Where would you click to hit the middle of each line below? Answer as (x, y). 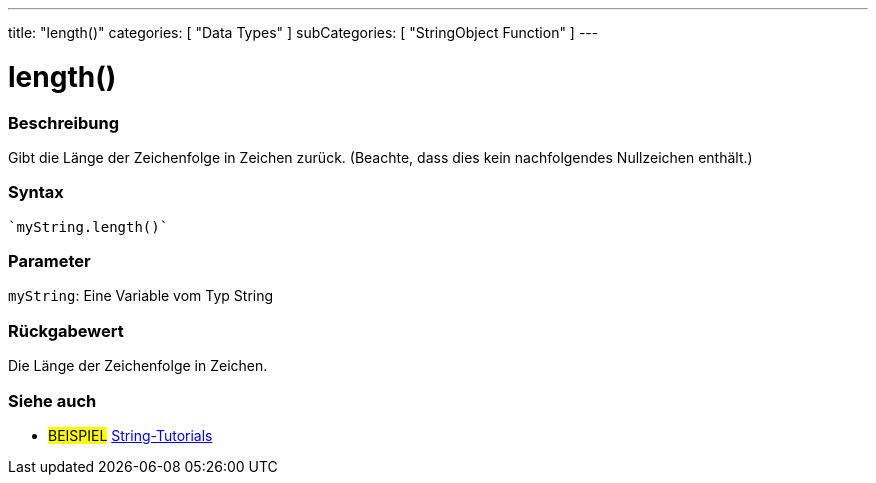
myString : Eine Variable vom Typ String (141, 296)
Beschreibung (64, 122)
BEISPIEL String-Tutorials (130, 435)
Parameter (49, 261)
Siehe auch (52, 400)
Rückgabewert (66, 330)
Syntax (36, 192)
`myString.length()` (88, 226)
